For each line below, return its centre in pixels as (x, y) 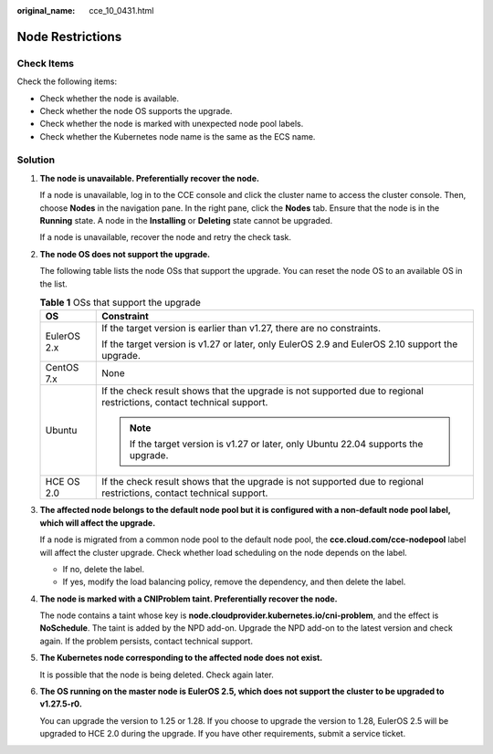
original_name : (46, 10)
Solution (36, 160)
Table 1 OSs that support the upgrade (120, 303)
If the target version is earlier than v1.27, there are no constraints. (241, 329)
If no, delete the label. (104, 569)
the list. (53, 284)
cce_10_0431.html (121, 10)
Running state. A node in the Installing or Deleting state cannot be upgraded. (186, 221)
